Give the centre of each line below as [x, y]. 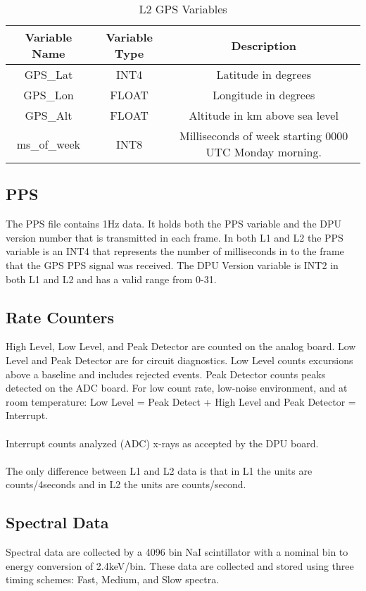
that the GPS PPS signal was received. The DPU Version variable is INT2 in [172, 265]
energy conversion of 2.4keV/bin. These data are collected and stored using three [180, 565]
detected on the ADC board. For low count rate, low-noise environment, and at [177, 388]
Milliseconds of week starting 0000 [264, 136]
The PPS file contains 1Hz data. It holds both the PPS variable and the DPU [174, 224]
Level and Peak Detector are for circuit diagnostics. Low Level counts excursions [179, 360]
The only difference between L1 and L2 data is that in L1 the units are [159, 470]
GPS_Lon [49, 95]
